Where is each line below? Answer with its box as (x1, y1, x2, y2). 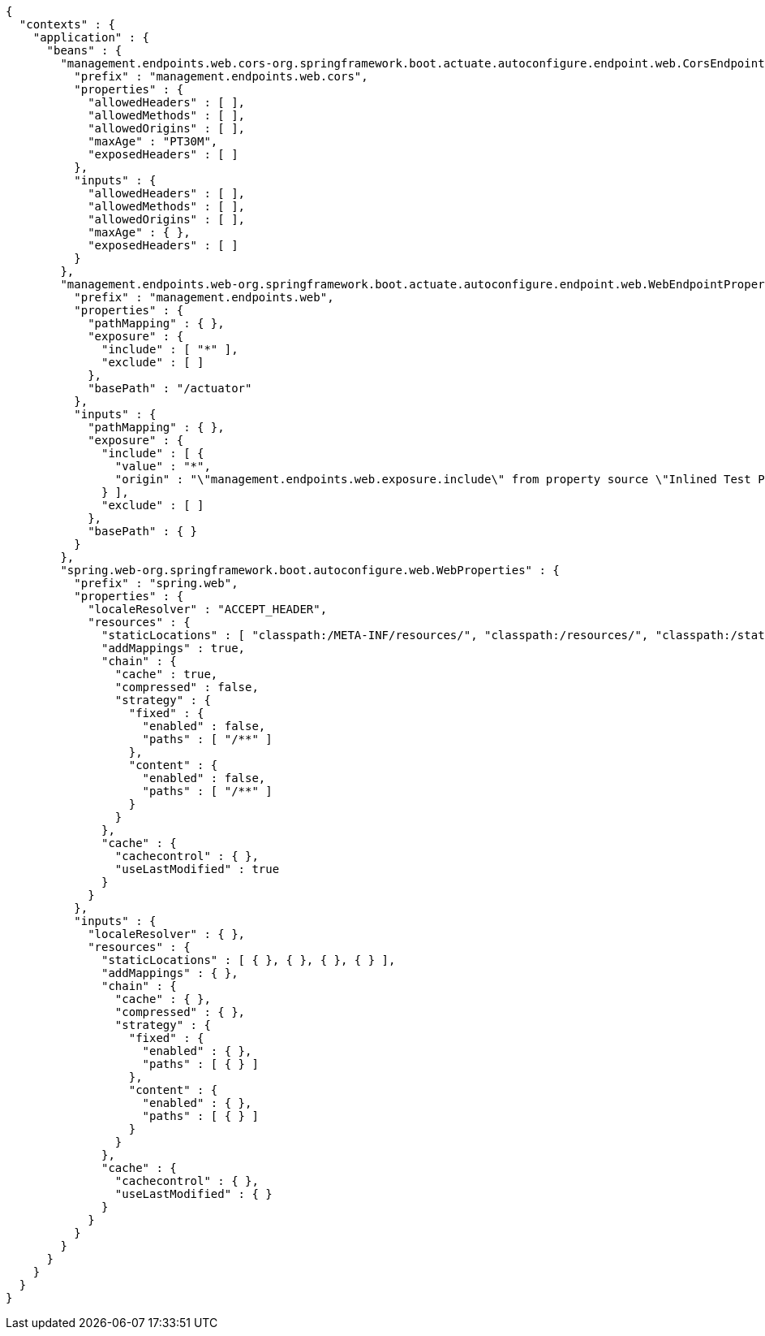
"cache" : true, (114, 668, 218, 681)
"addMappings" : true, (101, 642, 246, 655)
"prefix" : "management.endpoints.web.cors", (74, 70, 368, 83)
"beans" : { (46, 44, 122, 57)
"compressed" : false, (114, 681, 259, 694)
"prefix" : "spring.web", (74, 577, 239, 590)
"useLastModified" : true (114, 863, 280, 876)
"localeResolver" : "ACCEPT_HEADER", (88, 603, 328, 616)
